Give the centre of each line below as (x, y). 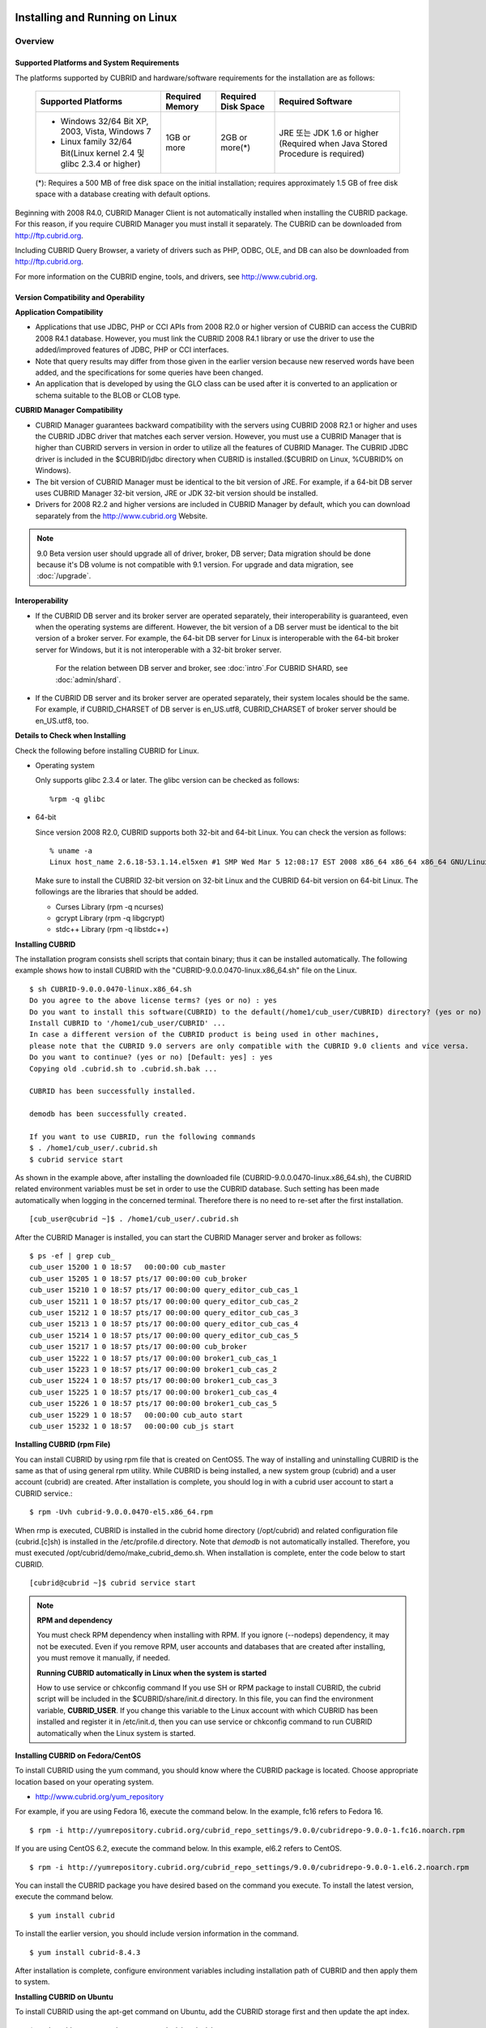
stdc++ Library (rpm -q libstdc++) (112, 930)
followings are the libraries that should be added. (117, 892)
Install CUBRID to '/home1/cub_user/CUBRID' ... (128, 1023)
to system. (32, 1982)
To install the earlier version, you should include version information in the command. (157, 1934)
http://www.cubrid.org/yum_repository (100, 1797)
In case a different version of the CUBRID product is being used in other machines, (205, 1035)
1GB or (178, 137)
